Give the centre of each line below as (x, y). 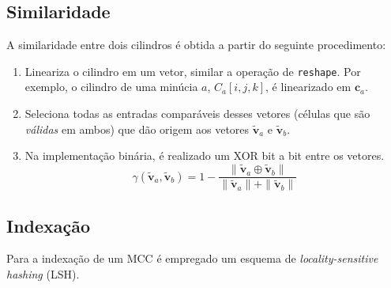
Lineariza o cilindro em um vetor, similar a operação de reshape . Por (193, 71)
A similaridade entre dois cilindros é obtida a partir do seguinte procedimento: (196, 45)
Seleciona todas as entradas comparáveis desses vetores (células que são (197, 114)
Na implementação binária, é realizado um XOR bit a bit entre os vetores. (205, 155)
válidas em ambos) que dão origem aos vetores (137, 129)
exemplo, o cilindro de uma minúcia (111, 87)
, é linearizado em (308, 87)
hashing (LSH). (43, 273)
